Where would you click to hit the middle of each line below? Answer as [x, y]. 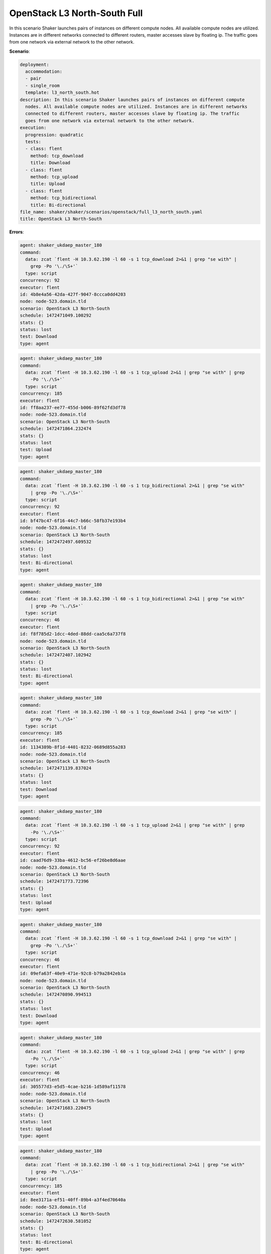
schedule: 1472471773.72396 [54, 881]
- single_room [43, 86]
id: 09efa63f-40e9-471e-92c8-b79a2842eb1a [73, 974]
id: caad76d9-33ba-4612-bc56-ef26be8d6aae [73, 860]
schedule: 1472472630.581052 [56, 1221]
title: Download [50, 163]
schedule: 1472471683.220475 [56, 1108]
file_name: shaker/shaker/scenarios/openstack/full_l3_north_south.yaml [111, 212]
